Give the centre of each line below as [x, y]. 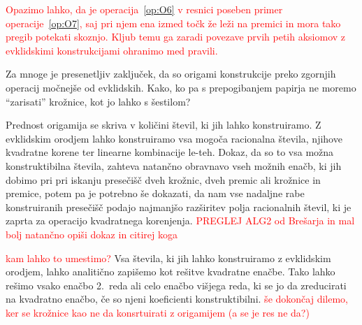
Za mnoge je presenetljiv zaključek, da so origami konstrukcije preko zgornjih [171, 74]
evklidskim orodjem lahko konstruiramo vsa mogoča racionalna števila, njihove [174, 138]
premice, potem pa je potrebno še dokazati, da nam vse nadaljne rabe [155, 193]
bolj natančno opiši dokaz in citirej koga [92, 234]
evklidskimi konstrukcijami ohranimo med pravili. [112, 50]
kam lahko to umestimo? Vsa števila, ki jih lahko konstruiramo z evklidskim [168, 258]
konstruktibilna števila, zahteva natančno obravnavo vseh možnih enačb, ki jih [174, 165]
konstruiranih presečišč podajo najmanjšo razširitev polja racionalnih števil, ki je [179, 207]
